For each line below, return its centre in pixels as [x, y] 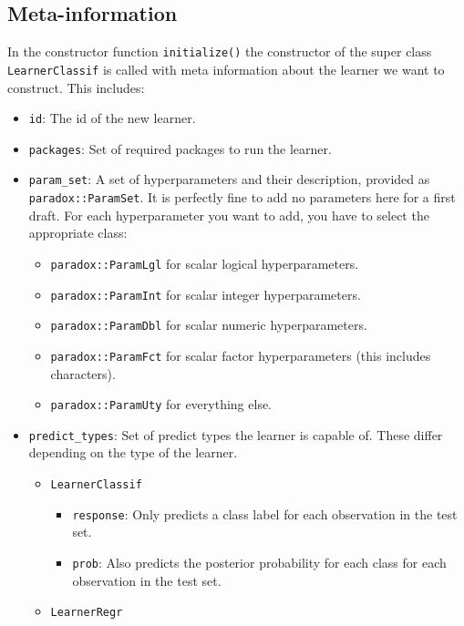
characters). [83, 373]
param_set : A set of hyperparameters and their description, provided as [229, 179]
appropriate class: [78, 233]
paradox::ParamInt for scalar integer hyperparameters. [206, 294]
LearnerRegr [87, 613]
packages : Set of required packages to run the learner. [180, 148]
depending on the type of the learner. [133, 452]
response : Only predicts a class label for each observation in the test [265, 513]
